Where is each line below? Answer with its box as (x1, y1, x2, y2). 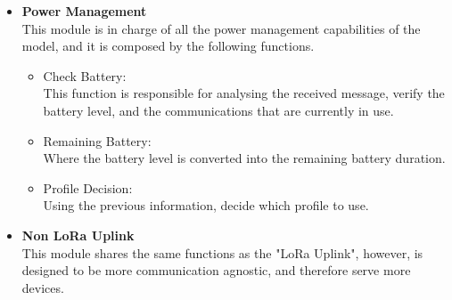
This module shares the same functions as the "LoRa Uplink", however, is (21, 243, 423, 262)
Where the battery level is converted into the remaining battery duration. (43, 149, 446, 167)
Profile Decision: (43, 178, 133, 197)
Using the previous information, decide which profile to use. (43, 196, 369, 215)
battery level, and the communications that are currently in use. (43, 101, 394, 119)
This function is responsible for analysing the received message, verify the (43, 84, 445, 102)
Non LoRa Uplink (21, 225, 135, 244)
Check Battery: (43, 66, 127, 85)
